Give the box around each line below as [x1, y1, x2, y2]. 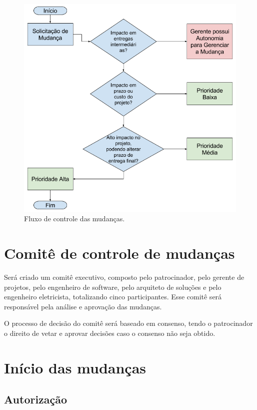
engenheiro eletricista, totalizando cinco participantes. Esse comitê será [4, 291, 222, 302]
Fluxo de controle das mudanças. [24, 213, 125, 224]
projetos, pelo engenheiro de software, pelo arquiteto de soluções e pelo [4, 281, 221, 292]
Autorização [4, 391, 67, 407]
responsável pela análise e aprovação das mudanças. [4, 301, 162, 311]
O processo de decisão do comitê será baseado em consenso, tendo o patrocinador [4, 318, 253, 328]
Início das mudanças [4, 357, 146, 377]
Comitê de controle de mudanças [4, 243, 235, 263]
